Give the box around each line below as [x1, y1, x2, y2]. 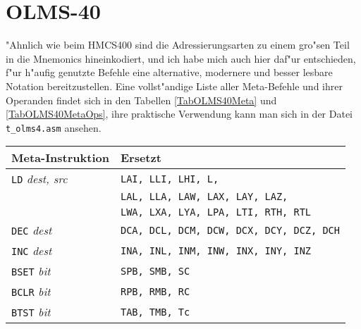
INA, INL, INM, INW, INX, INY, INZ [120, 244, 312, 256]
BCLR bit [11, 283, 51, 300]
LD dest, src [11, 170, 68, 187]
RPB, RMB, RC [120, 285, 190, 297]
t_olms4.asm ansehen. [6, 120, 102, 135]
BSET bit [11, 263, 51, 280]
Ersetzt [120, 149, 161, 166]
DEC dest [11, 222, 52, 239]
